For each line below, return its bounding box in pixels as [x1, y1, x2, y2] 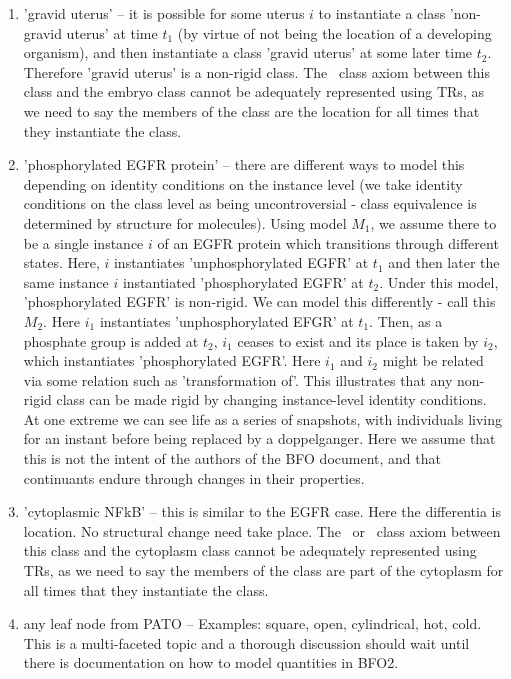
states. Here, [23, 252, 100, 273]
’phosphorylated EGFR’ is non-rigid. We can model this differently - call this [23, 291, 496, 312]
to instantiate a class [318, 3, 446, 23]
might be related [382, 350, 484, 371]
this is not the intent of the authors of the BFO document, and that [23, 448, 441, 469]
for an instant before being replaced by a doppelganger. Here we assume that [23, 428, 496, 449]
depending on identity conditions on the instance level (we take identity [23, 173, 463, 194]
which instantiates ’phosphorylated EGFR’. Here [23, 350, 321, 371]
